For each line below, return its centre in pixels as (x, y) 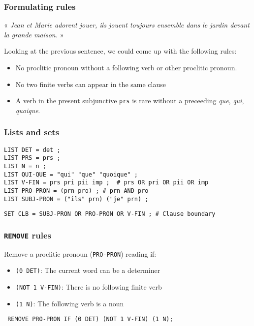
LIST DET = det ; (32, 150)
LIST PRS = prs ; (32, 158)
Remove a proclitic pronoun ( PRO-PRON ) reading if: (80, 253)
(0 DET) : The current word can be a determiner (88, 270)
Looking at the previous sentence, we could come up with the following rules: (120, 51)
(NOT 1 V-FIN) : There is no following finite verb (89, 287)
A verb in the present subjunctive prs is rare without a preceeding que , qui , (130, 101)
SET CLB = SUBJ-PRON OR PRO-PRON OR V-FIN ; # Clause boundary (110, 214)
